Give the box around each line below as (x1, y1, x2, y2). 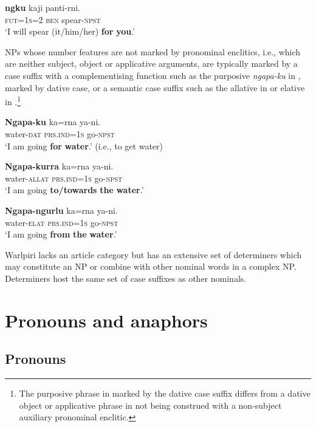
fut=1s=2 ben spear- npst (5, 13, 101, 26)
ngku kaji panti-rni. (5, 1, 80, 13)
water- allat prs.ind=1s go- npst (5, 171, 123, 184)
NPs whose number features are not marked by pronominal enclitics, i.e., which (5, 45, 301, 58)
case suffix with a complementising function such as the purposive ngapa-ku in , (5, 69, 301, 81)
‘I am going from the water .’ (5, 228, 117, 241)
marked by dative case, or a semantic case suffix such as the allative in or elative (5, 81, 305, 94)
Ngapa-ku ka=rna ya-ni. (5, 115, 101, 128)
